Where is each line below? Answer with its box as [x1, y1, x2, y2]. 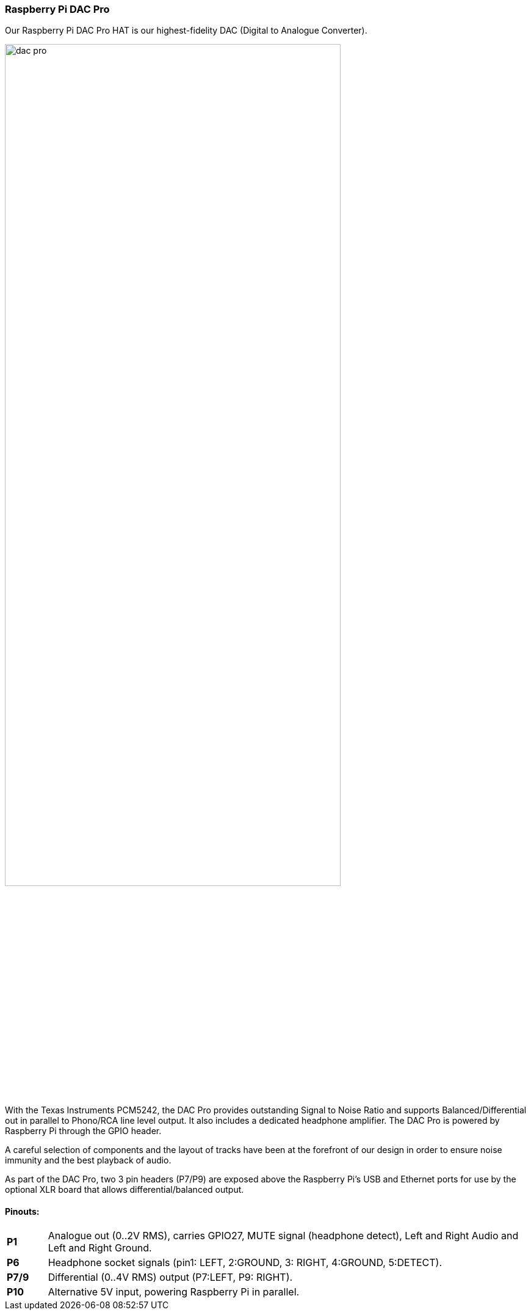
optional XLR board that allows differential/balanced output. [5, 1184, 244, 1195]
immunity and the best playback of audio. [5, 1154, 172, 1165]
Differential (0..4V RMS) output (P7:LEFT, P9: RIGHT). [48, 1271, 293, 1284]
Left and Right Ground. [48, 1242, 152, 1255]
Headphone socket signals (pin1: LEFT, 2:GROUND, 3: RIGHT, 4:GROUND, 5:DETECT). [48, 1256, 442, 1269]
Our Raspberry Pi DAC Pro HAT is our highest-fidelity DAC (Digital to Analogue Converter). [5, 25, 367, 36]
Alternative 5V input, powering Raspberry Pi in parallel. [48, 1286, 300, 1299]
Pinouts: [5, 1206, 40, 1217]
